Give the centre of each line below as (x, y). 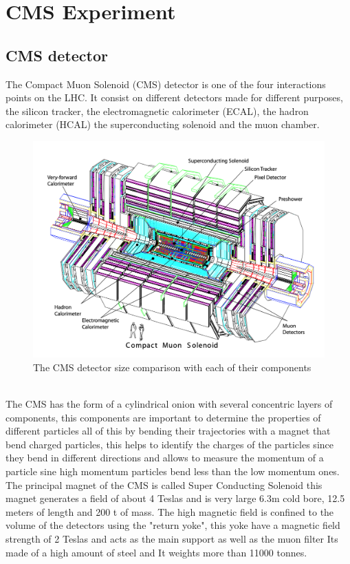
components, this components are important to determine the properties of (163, 417)
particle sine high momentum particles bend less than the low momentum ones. (173, 471)
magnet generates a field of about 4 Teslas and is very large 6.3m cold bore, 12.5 (175, 498)
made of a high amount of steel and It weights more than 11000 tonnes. (156, 552)
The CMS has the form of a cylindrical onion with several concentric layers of (169, 404)
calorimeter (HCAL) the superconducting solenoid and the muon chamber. (163, 124)
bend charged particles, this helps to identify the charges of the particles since (169, 444)
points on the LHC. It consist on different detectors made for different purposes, (174, 97)
